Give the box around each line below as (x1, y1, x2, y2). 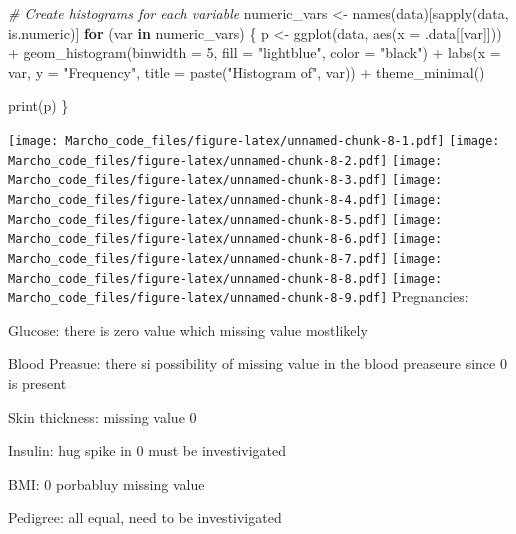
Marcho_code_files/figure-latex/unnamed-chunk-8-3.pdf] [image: (8, 173, 443, 188)
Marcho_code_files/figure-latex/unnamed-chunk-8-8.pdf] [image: (8, 271, 443, 286)
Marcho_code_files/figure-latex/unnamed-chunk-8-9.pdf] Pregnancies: (8, 286, 469, 307)
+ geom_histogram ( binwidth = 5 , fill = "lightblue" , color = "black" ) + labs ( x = (8, 42, 501, 63)
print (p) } (8, 95, 69, 116)
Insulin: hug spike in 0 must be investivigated (8, 440, 286, 461)
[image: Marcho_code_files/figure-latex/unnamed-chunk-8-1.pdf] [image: (8, 133, 500, 148)
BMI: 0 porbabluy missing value (8, 473, 205, 494)
